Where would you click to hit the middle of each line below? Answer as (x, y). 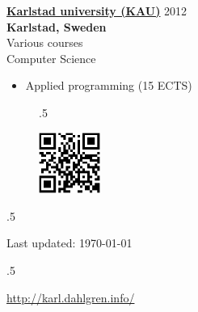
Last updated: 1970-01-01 (70, 243)
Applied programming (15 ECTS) (109, 85)
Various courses (45, 42)
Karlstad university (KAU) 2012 (97, 11)
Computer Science (51, 58)
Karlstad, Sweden (57, 26)
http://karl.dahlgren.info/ (71, 297)
